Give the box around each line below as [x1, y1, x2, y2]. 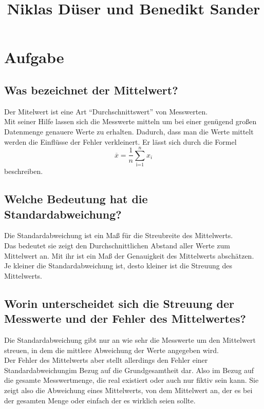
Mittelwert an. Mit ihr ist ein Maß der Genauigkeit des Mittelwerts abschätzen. [4, 250, 254, 261]
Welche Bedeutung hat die [4, 191, 148, 207]
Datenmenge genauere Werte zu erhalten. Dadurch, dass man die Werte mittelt [4, 126, 254, 137]
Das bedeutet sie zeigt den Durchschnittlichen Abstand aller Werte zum [4, 240, 230, 251]
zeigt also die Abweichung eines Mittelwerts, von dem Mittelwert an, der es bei [4, 384, 253, 395]
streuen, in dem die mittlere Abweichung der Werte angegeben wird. [4, 344, 219, 355]
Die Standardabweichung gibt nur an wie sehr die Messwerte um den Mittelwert [4, 335, 256, 345]
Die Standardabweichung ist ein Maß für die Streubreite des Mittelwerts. [4, 230, 233, 241]
